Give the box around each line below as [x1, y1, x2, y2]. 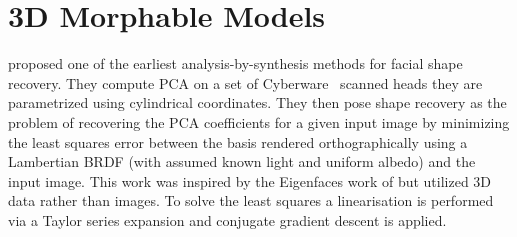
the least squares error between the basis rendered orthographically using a [8, 131, 468, 152]
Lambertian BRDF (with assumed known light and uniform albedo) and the [8, 151, 476, 172]
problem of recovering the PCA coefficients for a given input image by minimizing [8, 111, 510, 132]
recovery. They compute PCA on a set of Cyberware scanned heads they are [8, 72, 483, 93]
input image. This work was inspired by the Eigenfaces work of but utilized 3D [8, 170, 492, 191]
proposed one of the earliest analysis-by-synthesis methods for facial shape [8, 53, 463, 74]
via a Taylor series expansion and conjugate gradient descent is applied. [8, 209, 447, 230]
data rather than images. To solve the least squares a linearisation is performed [8, 190, 494, 211]
